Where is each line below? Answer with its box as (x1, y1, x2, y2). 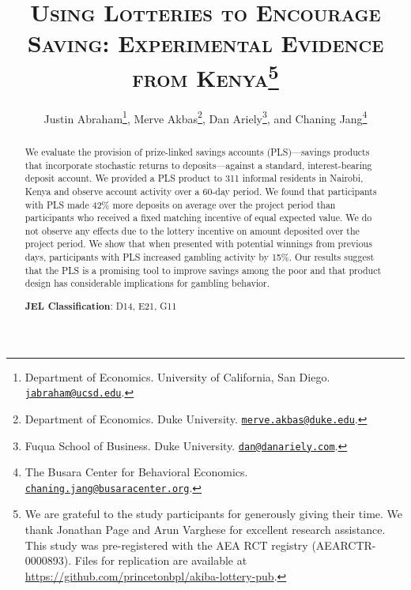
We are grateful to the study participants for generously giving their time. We (25, 505, 403, 522)
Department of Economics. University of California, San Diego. (25, 368, 330, 385)
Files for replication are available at (74, 552, 247, 569)
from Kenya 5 (132, 58, 279, 93)
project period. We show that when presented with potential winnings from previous (25, 237, 372, 250)
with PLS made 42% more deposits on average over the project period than (25, 197, 336, 211)
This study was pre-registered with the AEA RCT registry (25, 536, 308, 553)
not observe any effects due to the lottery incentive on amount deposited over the (25, 224, 360, 237)
